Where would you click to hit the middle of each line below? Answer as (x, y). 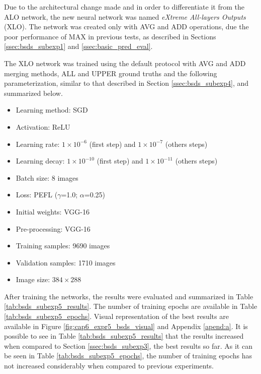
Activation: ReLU (43, 126)
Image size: (33, 279)
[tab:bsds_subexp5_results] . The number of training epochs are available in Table (131, 306)
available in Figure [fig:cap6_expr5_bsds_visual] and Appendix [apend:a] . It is (126, 326)
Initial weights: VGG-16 (53, 211)
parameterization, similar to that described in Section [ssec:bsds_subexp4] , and (126, 83)
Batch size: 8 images (47, 177)
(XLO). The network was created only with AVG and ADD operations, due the (126, 26)
